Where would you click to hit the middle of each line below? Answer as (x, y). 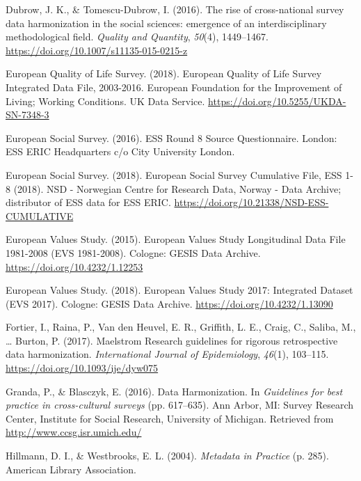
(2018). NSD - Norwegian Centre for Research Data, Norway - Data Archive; (177, 188)
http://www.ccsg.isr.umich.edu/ (74, 432)
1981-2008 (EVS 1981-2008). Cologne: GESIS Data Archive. (133, 252)
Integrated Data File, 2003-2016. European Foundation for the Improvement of (174, 87)
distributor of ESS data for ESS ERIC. (88, 202)
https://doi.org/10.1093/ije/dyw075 (82, 368)
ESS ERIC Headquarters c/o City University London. (120, 151)
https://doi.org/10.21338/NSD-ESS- (251, 202)
